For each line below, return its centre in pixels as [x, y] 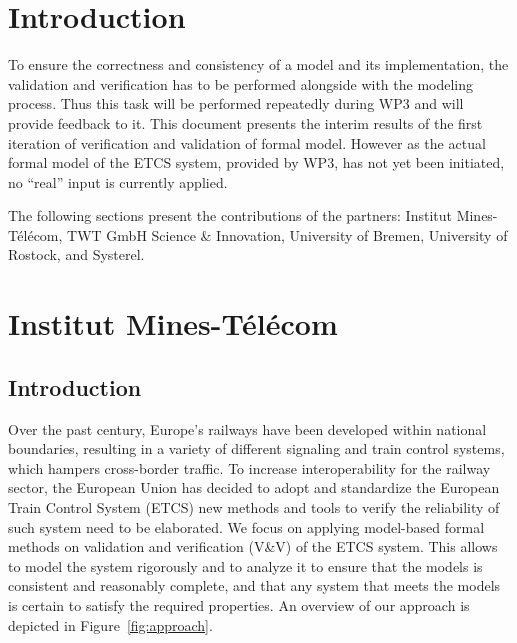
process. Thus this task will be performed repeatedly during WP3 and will [236, 103]
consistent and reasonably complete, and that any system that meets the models [254, 585]
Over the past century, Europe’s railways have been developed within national [247, 428]
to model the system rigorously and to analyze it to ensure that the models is [245, 565]
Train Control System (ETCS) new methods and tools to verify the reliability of [254, 507]
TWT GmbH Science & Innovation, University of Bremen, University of [287, 234]
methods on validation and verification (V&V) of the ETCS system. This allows [253, 546]
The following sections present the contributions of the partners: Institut [230, 215]
